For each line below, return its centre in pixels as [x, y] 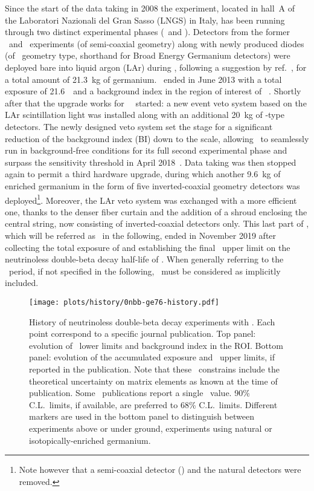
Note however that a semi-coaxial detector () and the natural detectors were [160, 470]
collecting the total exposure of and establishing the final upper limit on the [148, 247]
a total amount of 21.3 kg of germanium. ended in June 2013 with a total [143, 79]
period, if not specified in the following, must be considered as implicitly [145, 271]
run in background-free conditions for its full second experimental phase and [146, 150]
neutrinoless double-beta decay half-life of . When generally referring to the [144, 259]
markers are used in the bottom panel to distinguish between [142, 416]
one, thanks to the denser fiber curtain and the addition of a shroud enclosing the [156, 211]
